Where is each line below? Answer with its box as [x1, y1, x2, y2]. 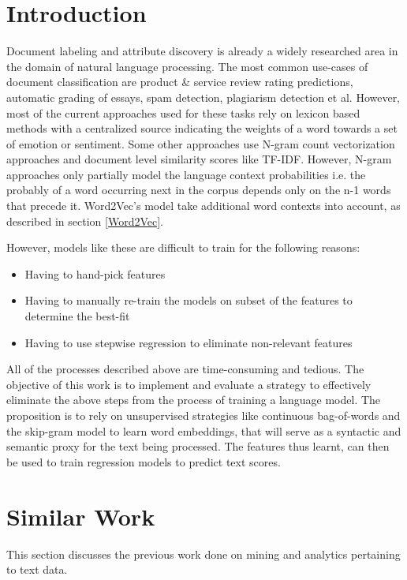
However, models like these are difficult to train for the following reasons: [6, 239, 360, 256]
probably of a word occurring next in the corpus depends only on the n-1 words [6, 181, 391, 198]
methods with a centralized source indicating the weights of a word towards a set [6, 120, 398, 137]
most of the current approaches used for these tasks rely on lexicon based [6, 104, 360, 121]
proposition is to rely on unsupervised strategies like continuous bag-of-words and [6, 407, 401, 423]
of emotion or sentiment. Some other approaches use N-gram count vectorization [6, 135, 395, 152]
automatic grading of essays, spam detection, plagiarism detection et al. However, [6, 88, 401, 105]
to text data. [6, 561, 68, 578]
